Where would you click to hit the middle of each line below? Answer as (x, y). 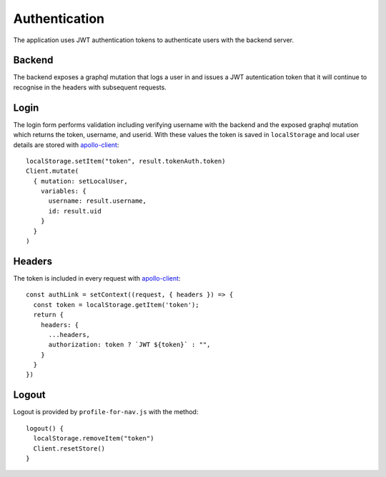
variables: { (63, 191)
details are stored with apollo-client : (66, 145)
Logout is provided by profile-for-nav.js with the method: (106, 412)
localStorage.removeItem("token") (94, 438)
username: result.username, (97, 201)
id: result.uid (75, 211)
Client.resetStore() (69, 448)
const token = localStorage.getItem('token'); (116, 305)
